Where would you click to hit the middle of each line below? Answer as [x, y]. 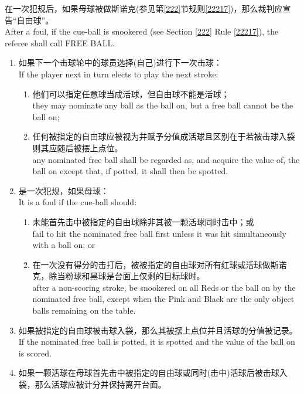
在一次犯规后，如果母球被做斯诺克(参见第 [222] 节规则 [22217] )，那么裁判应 [144, 8]
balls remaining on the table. [84, 310]
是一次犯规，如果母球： [64, 190]
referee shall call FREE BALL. [60, 43]
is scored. [35, 353]
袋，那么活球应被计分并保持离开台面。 [92, 384]
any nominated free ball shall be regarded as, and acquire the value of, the [166, 159]
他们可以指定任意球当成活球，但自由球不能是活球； [131, 94]
